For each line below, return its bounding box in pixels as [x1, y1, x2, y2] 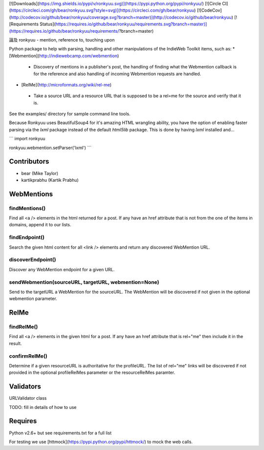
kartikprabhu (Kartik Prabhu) [21, 177, 79, 183]
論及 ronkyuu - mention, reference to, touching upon [9, 37, 115, 43]
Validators [9, 383, 42, 391]
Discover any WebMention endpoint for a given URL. [9, 266, 115, 272]
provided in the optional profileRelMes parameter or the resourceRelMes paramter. [9, 369, 176, 376]
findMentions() [9, 205, 46, 212]
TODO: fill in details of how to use [9, 404, 77, 410]
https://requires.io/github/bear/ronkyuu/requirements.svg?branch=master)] [55, 21, 207, 27]
